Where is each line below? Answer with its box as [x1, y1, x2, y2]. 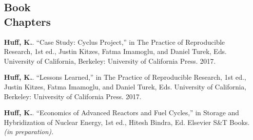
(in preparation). [4, 126, 54, 137]
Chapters [4, 14, 51, 29]
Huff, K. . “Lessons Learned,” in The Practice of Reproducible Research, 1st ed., [4, 72, 246, 82]
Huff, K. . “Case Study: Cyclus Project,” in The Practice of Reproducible [4, 36, 225, 47]
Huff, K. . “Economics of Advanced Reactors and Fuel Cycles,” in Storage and [4, 107, 239, 118]
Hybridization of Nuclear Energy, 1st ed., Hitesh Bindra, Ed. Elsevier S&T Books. [4, 117, 250, 127]
